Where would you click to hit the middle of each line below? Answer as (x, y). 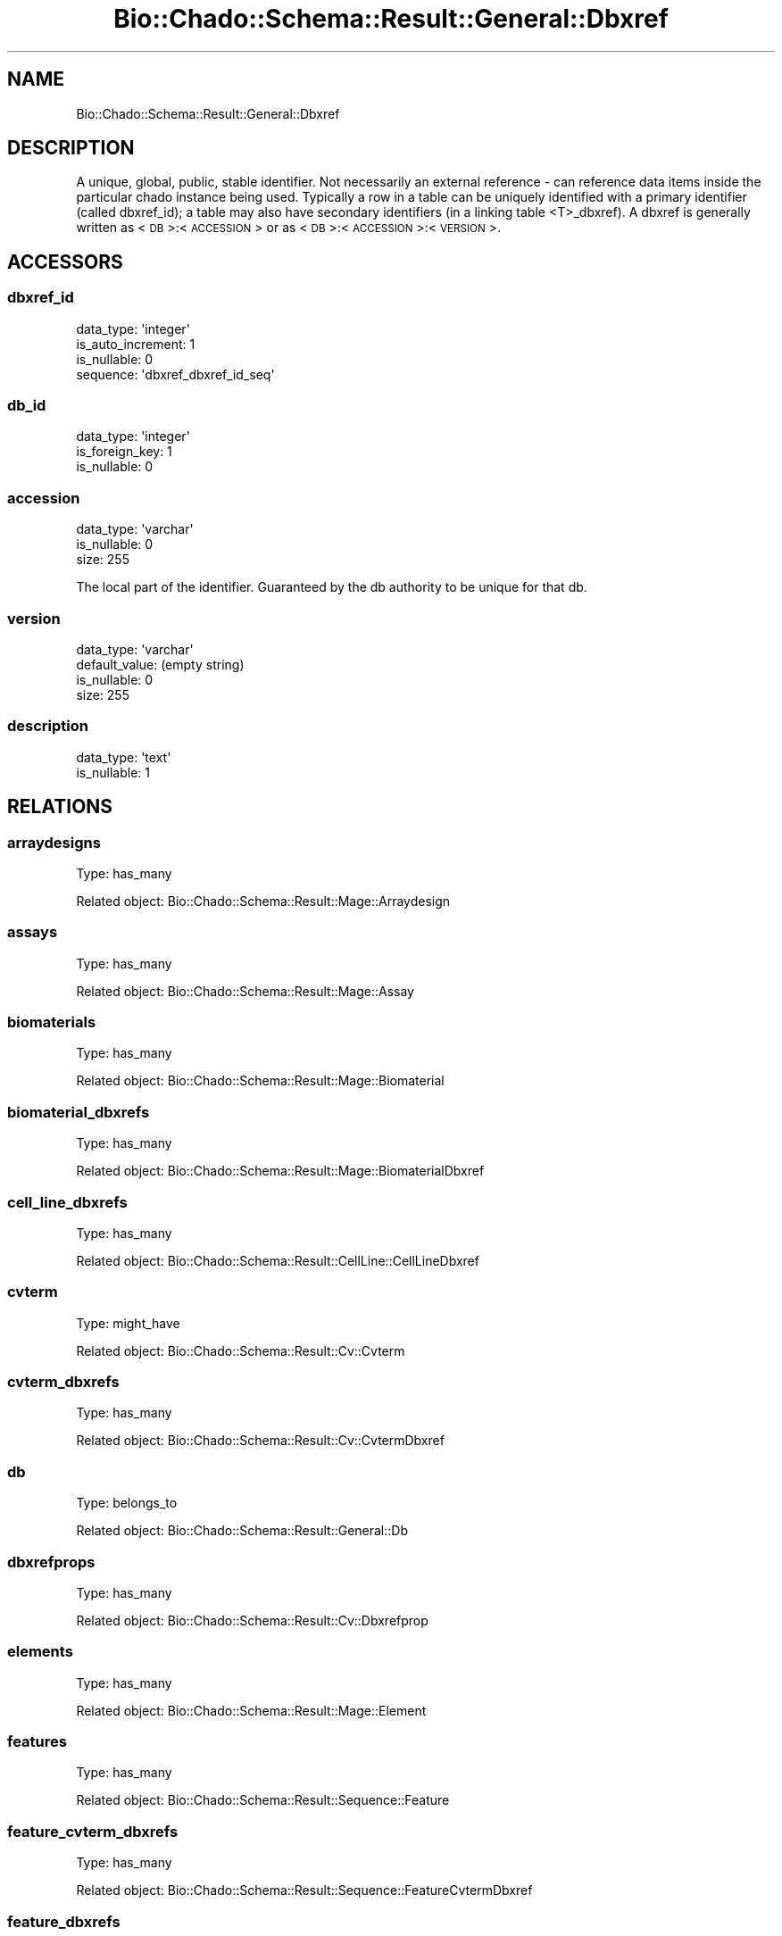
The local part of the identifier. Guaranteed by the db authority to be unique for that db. (332, 587)
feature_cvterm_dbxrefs (93, 1831)
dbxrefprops (51, 1562)
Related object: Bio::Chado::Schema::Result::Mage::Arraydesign (263, 901)
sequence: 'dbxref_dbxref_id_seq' (175, 374)
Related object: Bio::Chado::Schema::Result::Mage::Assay (245, 991)
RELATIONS (60, 807)
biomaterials (52, 1022)
